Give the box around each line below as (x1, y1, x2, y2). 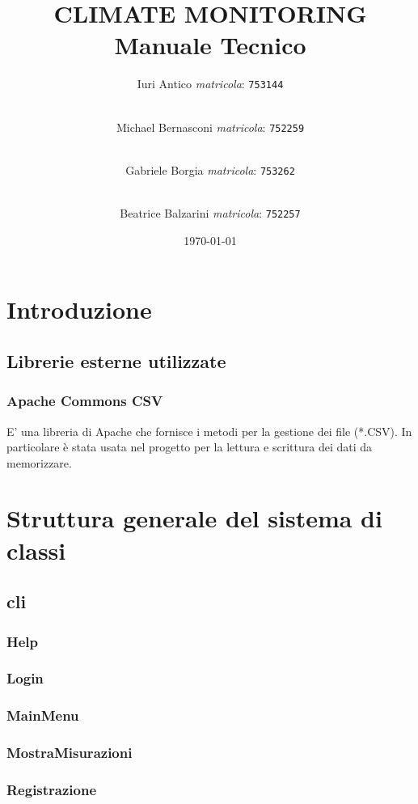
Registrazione (6, 779, 97, 799)
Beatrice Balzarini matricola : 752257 (120, 205, 301, 222)
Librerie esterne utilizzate (6, 348, 226, 373)
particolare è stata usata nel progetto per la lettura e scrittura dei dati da (6, 438, 373, 455)
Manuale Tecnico (114, 28, 306, 61)
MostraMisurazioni (6, 743, 133, 763)
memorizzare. (6, 454, 72, 471)
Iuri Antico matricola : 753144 (137, 75, 284, 92)
